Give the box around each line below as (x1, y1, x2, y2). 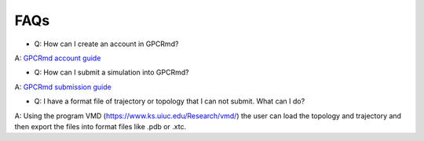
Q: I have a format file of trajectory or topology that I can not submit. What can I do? (34, 96, 305, 106)
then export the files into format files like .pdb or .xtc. (14, 121, 187, 131)
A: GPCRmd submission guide (14, 82, 111, 92)
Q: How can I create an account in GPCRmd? (34, 39, 179, 49)
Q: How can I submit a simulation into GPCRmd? (34, 67, 189, 78)
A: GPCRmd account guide (14, 53, 101, 63)
